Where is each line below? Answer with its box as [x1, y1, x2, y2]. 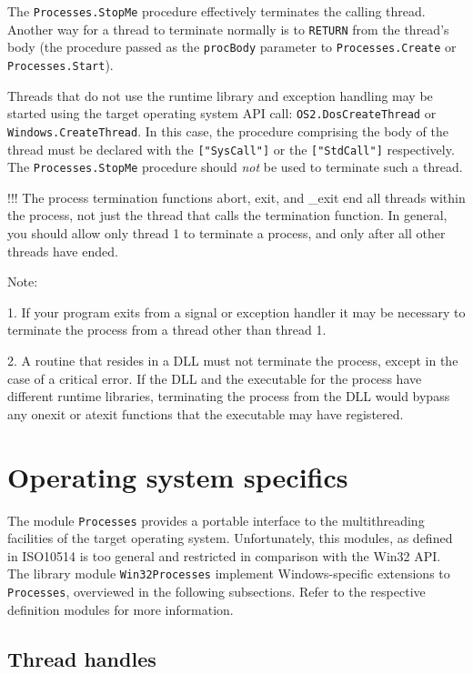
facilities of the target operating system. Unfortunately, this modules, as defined [7, 528, 453, 548]
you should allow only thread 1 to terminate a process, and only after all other [7, 224, 446, 243]
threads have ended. [7, 241, 118, 260]
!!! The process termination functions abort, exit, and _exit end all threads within [7, 187, 466, 206]
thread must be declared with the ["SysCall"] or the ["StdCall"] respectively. [7, 139, 455, 158]
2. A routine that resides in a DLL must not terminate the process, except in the [7, 351, 458, 369]
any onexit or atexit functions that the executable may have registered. [7, 404, 404, 423]
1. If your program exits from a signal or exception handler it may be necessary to [7, 302, 466, 321]
